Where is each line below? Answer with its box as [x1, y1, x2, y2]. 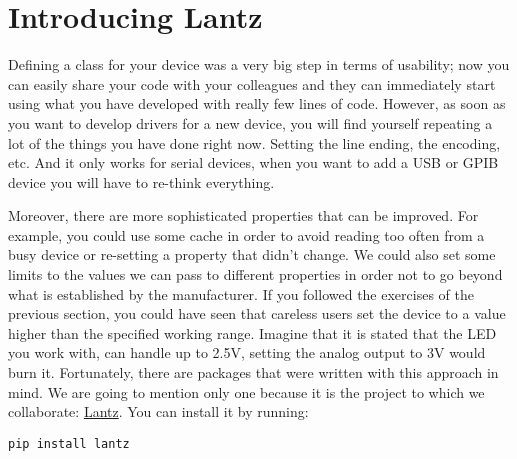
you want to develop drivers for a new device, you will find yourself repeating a [8, 112, 493, 133]
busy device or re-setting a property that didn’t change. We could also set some [8, 244, 496, 265]
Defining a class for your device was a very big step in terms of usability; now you [8, 54, 510, 75]
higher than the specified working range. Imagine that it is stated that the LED [8, 322, 497, 343]
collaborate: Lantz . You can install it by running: [8, 401, 309, 422]
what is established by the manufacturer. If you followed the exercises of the [8, 283, 474, 304]
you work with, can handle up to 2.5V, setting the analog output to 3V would [8, 342, 486, 363]
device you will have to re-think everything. [8, 171, 275, 192]
